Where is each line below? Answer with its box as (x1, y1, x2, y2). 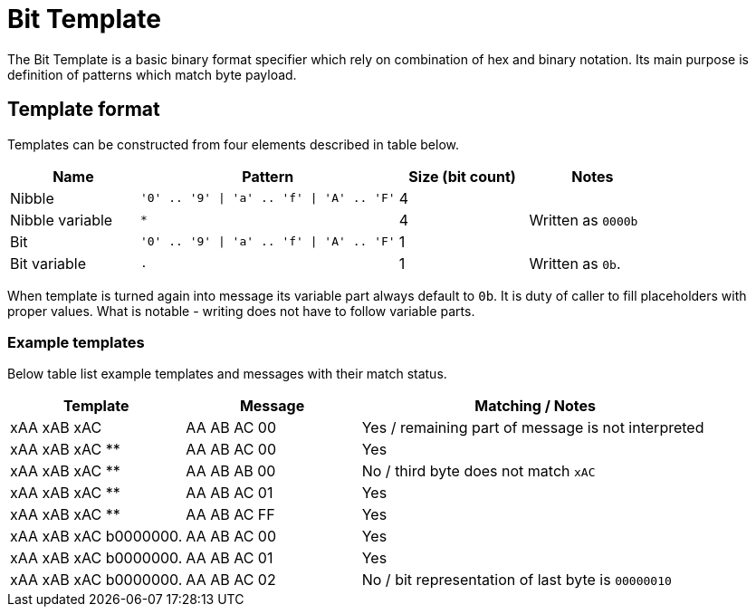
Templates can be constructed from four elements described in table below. (7, 136, 460, 152)
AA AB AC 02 (186, 571, 276, 590)
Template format (7, 98, 160, 121)
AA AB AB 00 (186, 462, 276, 481)
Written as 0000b (529, 210, 638, 229)
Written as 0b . (529, 254, 621, 273)
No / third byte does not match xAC (361, 462, 596, 481)
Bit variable (10, 254, 87, 273)
